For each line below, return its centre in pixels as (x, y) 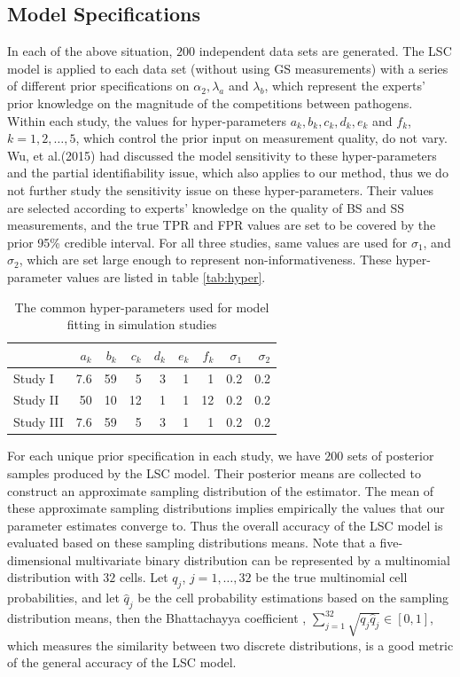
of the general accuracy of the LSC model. (122, 662)
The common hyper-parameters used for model (142, 307)
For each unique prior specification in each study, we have (164, 456)
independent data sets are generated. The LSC (325, 51)
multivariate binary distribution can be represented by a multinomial (263, 559)
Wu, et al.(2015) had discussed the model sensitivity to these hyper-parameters (222, 155)
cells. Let (144, 577)
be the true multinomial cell (331, 577)
